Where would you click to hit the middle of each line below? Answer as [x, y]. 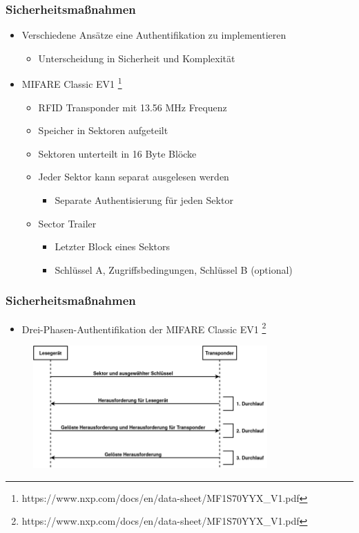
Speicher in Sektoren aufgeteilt [103, 130]
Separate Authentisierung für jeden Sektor [144, 200]
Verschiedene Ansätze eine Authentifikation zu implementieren [154, 35]
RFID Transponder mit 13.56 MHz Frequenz [133, 107]
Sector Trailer [67, 223]
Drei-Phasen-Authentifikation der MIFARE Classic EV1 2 [144, 328]
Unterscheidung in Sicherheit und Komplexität [137, 58]
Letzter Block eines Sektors [113, 246]
